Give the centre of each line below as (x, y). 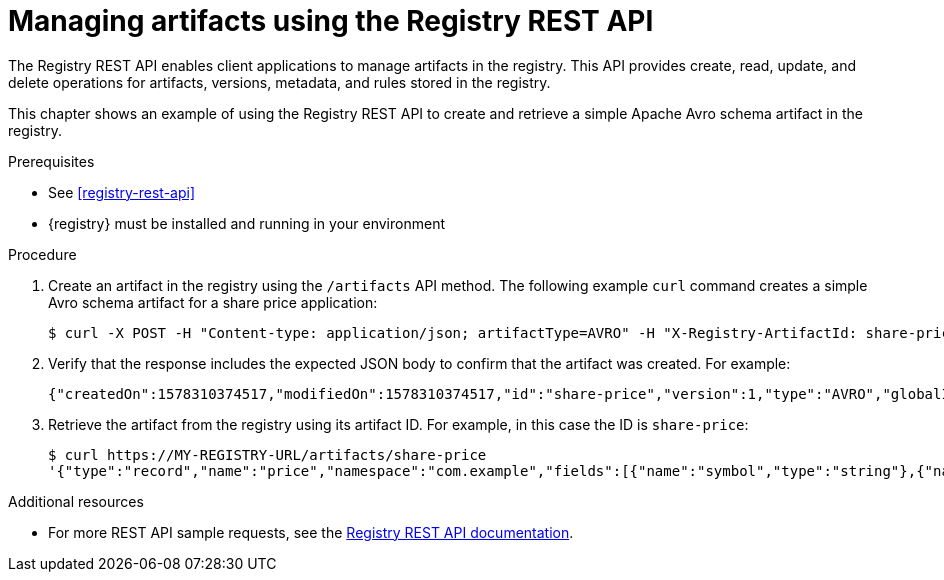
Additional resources (76, 501)
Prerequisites (51, 161)
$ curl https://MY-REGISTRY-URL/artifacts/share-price (267, 454)
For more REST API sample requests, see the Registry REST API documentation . (311, 532)
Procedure (42, 254)
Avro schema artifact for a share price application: (213, 302)
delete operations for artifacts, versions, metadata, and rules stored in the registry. (279, 82)
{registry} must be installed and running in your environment (246, 223)
